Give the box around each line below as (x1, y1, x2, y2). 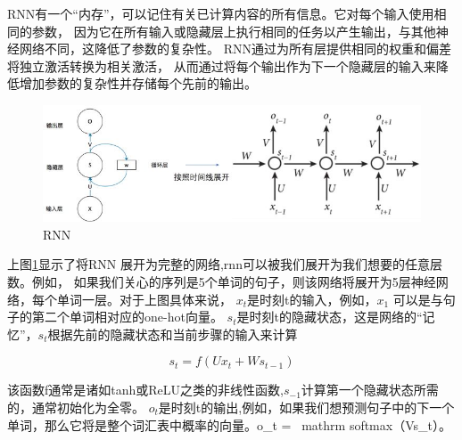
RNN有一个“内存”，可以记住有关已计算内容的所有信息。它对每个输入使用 (7, 4, 434, 22)
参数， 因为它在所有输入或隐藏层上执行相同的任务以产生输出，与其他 (31, 21, 436, 40)
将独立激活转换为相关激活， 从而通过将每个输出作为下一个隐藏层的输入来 (7, 56, 436, 75)
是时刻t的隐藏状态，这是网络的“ (236, 307, 423, 326)
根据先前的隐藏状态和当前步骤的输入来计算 (47, 324, 298, 343)
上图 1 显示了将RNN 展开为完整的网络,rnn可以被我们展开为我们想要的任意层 (7, 255, 442, 273)
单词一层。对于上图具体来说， (56, 289, 232, 308)
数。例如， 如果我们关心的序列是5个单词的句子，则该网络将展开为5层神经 (7, 273, 436, 291)
